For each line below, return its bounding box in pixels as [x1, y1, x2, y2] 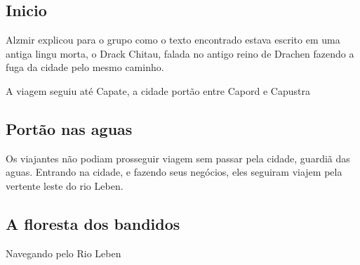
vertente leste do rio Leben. [6, 178, 124, 193]
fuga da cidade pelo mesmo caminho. [6, 60, 164, 75]
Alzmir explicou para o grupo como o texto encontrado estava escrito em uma [6, 32, 340, 47]
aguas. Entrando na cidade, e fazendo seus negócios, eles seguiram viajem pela [6, 164, 342, 179]
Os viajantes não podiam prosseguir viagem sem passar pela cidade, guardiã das [6, 150, 350, 165]
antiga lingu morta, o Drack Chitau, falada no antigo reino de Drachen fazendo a [6, 46, 354, 60]
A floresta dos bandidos [6, 212, 180, 234]
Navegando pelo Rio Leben [6, 245, 121, 260]
